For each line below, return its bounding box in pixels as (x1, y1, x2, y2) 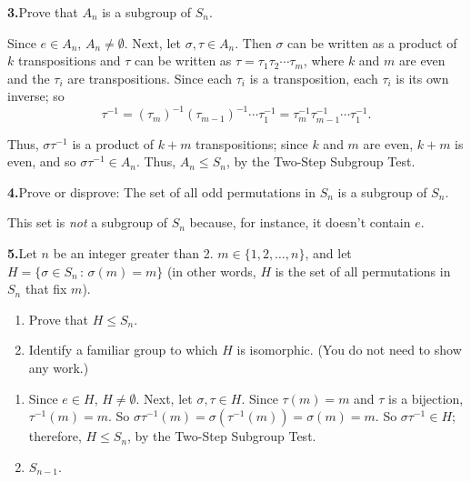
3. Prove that (7, 3, 78, 21)
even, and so (7, 152, 76, 171)
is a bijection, (388, 388, 464, 407)
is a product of (72, 134, 155, 153)
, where (303, 51, 345, 70)
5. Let (7, 244, 37, 262)
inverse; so (7, 86, 65, 105)
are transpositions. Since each (67, 68, 233, 87)
